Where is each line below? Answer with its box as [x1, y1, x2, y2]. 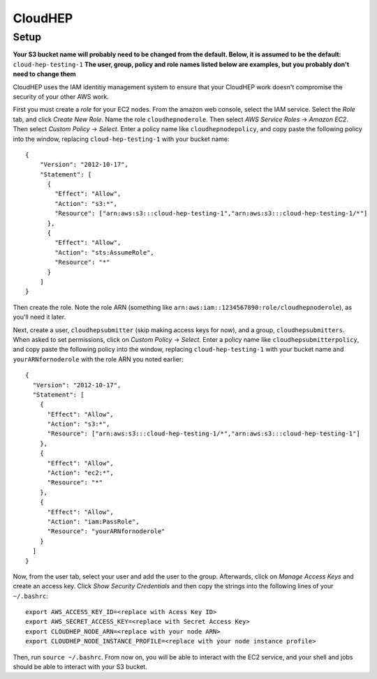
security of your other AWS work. [13, 92, 110, 100]
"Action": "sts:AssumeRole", [54, 248, 155, 256]
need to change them [13, 70, 76, 78]
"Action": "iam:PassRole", [47, 517, 140, 525]
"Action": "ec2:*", [47, 469, 114, 477]
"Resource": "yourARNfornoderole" [47, 528, 165, 535]
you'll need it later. [13, 313, 66, 321]
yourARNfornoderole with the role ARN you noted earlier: [13, 355, 184, 363]
